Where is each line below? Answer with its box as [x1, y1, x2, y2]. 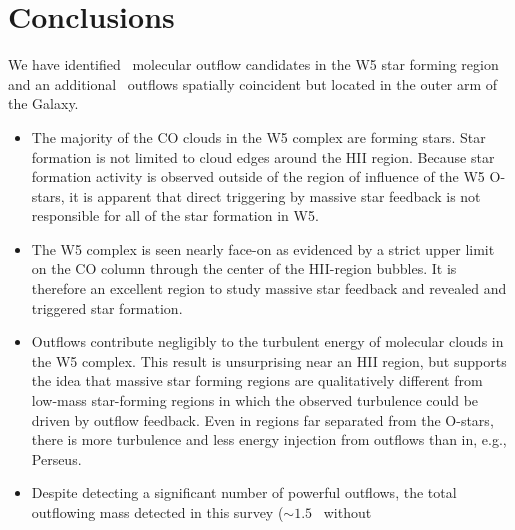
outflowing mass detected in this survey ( [31, 502, 284, 522]
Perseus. [31, 448, 82, 469]
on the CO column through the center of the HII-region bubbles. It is [31, 258, 457, 279]
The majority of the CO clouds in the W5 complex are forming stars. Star [31, 126, 486, 147]
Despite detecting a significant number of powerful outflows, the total [31, 482, 457, 503]
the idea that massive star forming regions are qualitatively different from [31, 370, 483, 391]
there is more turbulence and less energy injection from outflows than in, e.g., [31, 429, 507, 450]
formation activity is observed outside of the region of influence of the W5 [31, 166, 485, 187]
